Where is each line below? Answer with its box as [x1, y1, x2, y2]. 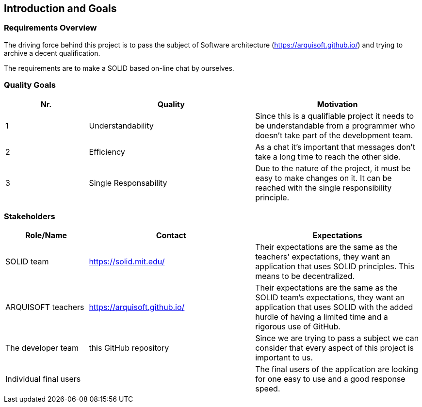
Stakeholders [4, 211, 55, 221]
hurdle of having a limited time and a [255, 312, 388, 322]
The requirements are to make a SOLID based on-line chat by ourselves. [4, 64, 234, 72]
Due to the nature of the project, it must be [255, 163, 411, 173]
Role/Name [25, 230, 67, 241]
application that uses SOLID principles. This [255, 261, 414, 272]
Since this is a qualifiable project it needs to [255, 111, 414, 121]
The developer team [5, 343, 79, 353]
